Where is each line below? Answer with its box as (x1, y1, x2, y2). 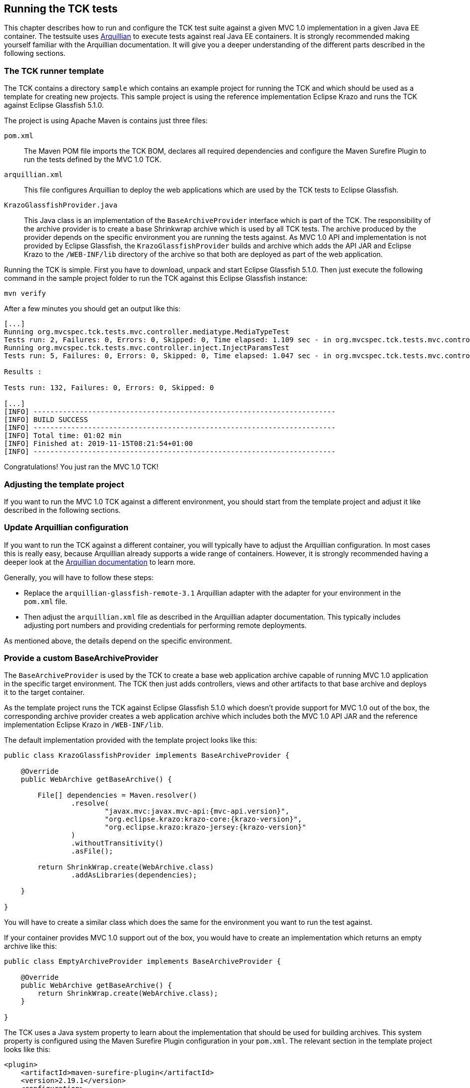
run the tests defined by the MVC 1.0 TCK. (24, 155, 162, 164)
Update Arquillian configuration (4, 522, 128, 533)
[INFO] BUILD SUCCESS (4, 416, 88, 424)
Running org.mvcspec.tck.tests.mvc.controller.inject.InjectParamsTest (4, 344, 290, 352)
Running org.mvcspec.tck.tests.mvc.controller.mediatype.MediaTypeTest (4, 328, 290, 336)
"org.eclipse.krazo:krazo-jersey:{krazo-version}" (105, 823, 306, 832)
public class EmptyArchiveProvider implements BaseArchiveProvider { (4, 957, 281, 966)
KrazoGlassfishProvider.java (4, 201, 117, 210)
